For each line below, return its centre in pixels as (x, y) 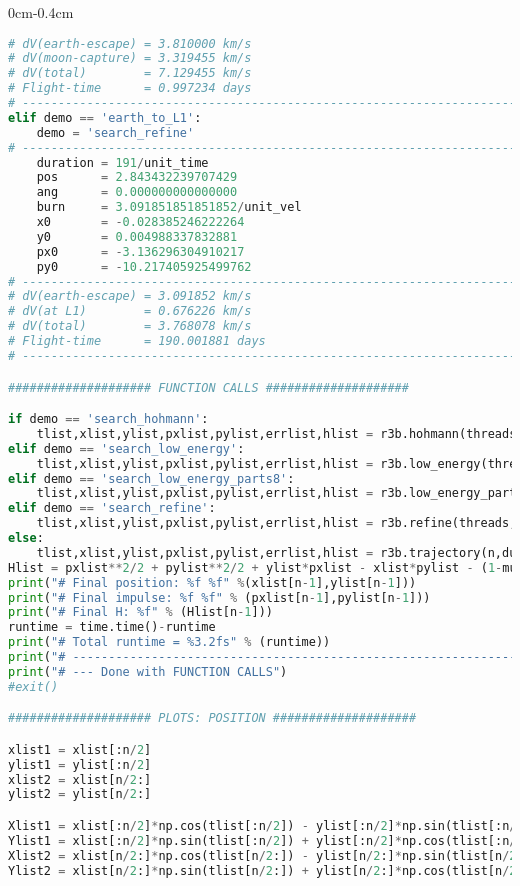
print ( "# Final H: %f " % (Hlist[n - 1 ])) (140, 612)
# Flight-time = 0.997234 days (130, 88)
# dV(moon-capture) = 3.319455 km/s (130, 58)
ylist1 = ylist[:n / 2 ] (80, 764)
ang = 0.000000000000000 (137, 192)
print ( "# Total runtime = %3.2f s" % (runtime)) (169, 642)
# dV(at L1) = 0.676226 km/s (130, 311)
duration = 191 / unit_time (122, 162)
